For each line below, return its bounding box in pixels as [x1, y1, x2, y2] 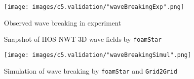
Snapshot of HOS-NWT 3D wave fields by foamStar [4, 34, 162, 44]
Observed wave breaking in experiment [4, 17, 121, 27]
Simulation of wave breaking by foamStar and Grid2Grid [4, 65, 177, 76]
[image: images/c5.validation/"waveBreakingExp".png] [4, 3, 185, 10]
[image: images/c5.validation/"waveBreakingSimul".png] [4, 51, 192, 58]
